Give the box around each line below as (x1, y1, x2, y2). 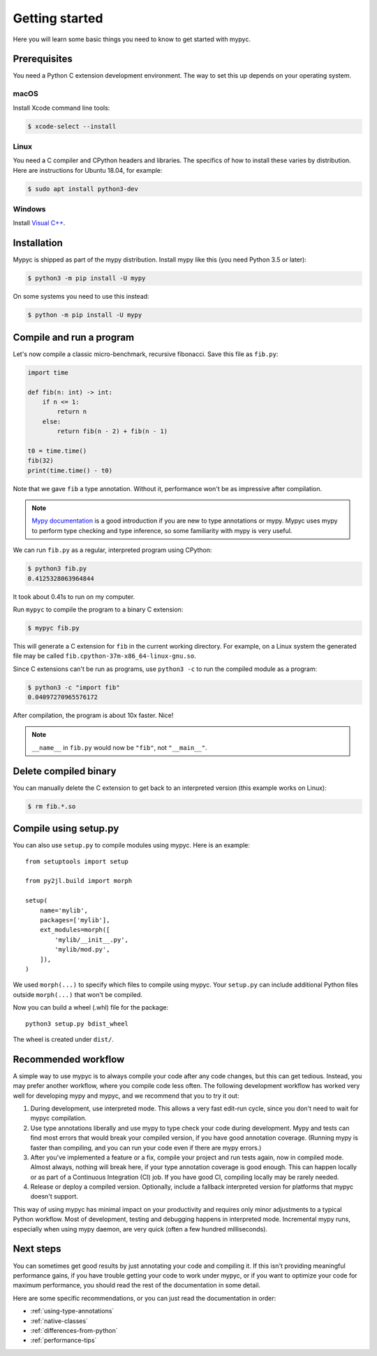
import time (27, 368, 69, 376)
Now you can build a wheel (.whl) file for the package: (13, 1003, 169, 1012)
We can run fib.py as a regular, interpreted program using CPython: (13, 546, 212, 554)
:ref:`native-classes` (30, 1316, 89, 1325)
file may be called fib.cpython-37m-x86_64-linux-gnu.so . (13, 651, 196, 661)
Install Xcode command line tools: (13, 104, 110, 112)
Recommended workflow (13, 1053, 125, 1065)
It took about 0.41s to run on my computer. (13, 592, 135, 601)
